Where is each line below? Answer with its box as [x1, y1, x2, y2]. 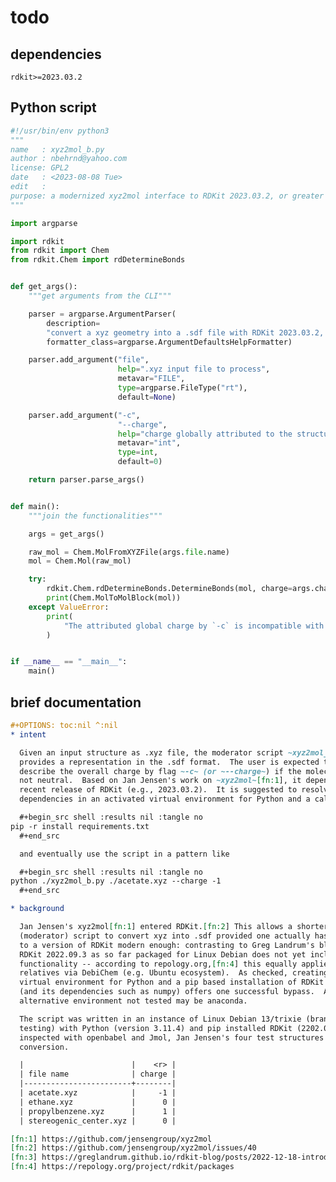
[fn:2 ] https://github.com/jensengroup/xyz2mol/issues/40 [10, 1143, 257, 1153]
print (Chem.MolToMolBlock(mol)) [46, 593, 182, 603]
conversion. [19, 1042, 70, 1052]
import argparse [10, 218, 78, 228]
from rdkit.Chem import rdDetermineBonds [10, 255, 186, 265]
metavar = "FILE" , [117, 374, 186, 384]
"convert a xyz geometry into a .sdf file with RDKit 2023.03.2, [46, 327, 325, 338]
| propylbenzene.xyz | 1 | [19, 1106, 177, 1116]
